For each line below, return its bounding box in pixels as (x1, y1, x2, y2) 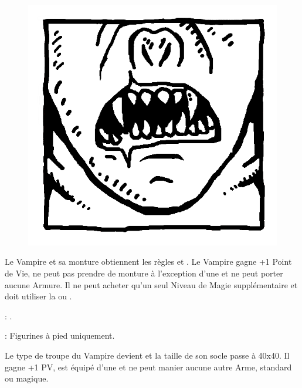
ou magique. (5, 372, 49, 384)
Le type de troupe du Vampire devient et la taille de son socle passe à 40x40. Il (5, 349, 290, 362)
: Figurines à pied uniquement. (5, 329, 115, 342)
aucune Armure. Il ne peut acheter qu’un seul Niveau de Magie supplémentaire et (5, 278, 298, 291)
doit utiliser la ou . (5, 290, 72, 302)
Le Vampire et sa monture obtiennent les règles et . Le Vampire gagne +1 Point (5, 255, 292, 268)
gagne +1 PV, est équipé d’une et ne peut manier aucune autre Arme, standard (5, 360, 292, 373)
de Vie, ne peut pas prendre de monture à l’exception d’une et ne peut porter (5, 267, 283, 279)
